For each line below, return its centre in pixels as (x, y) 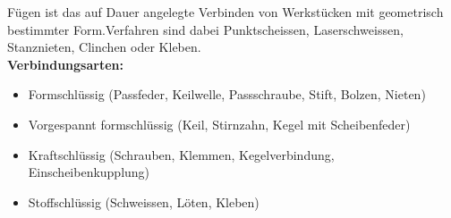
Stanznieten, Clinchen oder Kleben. (104, 47)
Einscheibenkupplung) (89, 172)
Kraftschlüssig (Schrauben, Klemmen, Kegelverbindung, (181, 154)
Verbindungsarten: (65, 64)
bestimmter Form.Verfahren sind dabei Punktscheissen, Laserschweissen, (205, 29)
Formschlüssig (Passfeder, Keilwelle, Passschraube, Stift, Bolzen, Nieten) (227, 94)
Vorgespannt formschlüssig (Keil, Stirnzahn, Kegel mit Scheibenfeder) (219, 124)
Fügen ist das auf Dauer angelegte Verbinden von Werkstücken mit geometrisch (225, 12)
